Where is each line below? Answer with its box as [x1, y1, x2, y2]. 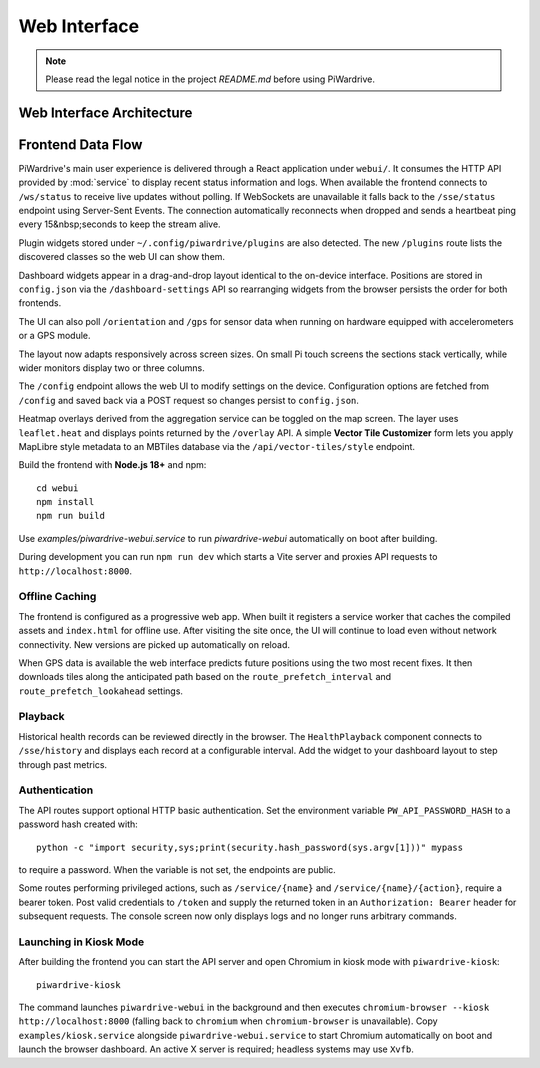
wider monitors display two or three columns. [18, 361, 205, 374]
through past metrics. [18, 758, 108, 770]
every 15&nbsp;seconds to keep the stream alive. [18, 218, 221, 230]
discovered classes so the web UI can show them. [18, 251, 225, 263]
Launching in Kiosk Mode [18, 935, 145, 949]
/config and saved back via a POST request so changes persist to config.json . [18, 394, 360, 406]
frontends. [18, 297, 62, 309]
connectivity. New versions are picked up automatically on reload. [18, 638, 290, 650]
